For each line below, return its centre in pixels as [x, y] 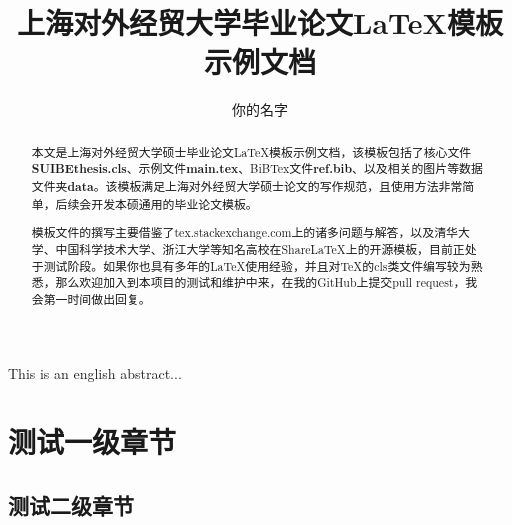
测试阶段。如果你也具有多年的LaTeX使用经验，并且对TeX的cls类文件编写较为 [257, 265]
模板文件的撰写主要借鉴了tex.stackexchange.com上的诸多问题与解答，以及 [233, 232]
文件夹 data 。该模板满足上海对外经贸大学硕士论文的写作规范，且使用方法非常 [247, 187]
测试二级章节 [71, 504]
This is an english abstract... [95, 372]
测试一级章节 [92, 441]
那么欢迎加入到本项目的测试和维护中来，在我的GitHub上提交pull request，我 [266, 282]
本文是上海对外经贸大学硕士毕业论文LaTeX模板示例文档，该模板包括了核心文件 [251, 151]
